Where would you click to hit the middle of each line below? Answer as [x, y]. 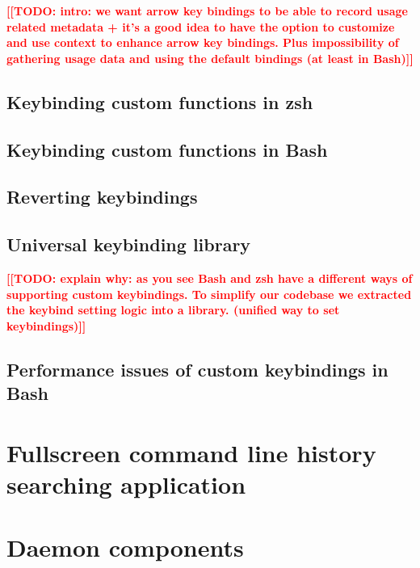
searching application [126, 484]
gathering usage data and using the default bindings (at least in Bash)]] [210, 58]
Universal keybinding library [129, 244]
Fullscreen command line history [191, 452]
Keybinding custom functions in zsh [160, 101]
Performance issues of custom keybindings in [197, 369]
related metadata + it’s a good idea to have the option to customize [201, 26]
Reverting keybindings [102, 197]
